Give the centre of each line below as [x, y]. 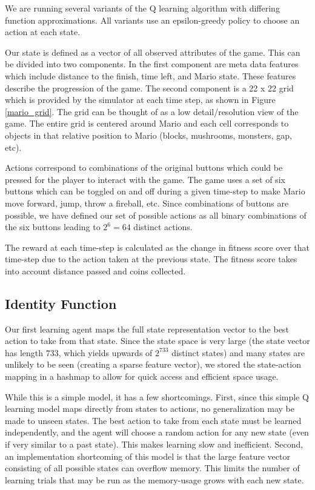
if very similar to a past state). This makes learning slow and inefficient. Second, [154, 444]
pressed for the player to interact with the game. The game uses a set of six [145, 179]
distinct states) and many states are [238, 352]
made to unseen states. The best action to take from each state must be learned [153, 420]
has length [24, 352]
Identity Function [61, 303]
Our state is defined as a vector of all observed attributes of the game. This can [153, 52]
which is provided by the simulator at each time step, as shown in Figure [140, 100]
